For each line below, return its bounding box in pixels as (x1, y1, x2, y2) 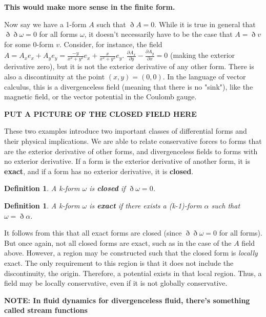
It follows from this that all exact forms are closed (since (4, 227, 182, 238)
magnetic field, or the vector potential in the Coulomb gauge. (4, 91, 197, 102)
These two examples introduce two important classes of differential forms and (4, 125, 247, 136)
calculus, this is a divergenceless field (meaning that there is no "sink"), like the (4, 81, 253, 92)
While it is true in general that (158, 18, 256, 29)
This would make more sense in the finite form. (4, 2, 175, 12)
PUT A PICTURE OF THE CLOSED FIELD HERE (4, 108, 197, 119)
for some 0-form (4, 38, 54, 49)
